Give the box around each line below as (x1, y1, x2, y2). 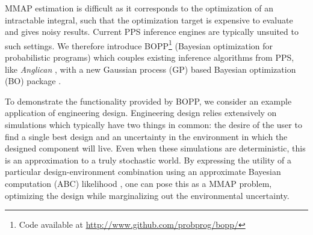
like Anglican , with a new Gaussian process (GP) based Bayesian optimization (5, 63, 296, 75)
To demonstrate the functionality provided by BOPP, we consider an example (5, 94, 292, 107)
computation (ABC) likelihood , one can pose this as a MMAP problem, (5, 177, 272, 189)
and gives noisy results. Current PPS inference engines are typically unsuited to (5, 25, 299, 38)
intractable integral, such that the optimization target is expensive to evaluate (5, 13, 293, 26)
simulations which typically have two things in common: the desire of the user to (5, 118, 302, 130)
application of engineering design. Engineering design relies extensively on (5, 106, 277, 119)
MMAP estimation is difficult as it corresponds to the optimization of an (5, 2, 273, 14)
